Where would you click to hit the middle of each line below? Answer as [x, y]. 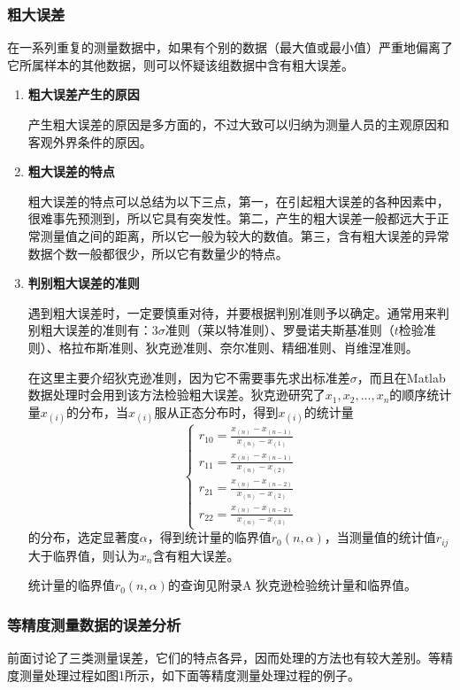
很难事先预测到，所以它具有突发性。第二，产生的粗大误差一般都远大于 [232, 218]
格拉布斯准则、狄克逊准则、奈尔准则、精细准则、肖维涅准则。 [238, 347]
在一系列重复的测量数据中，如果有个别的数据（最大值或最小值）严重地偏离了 [230, 47]
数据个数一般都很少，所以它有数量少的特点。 [158, 253]
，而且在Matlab [401, 377]
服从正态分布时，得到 [216, 411]
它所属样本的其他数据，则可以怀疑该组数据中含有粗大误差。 [180, 64]
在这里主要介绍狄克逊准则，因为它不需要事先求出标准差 [189, 377]
